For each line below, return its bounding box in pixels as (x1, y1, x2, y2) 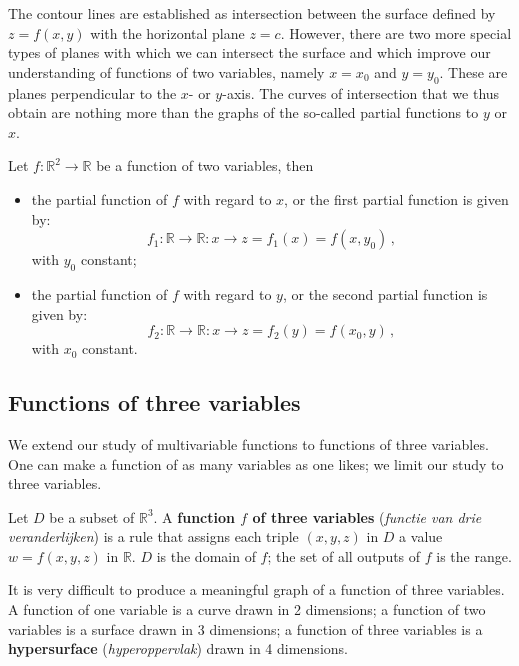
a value (399, 526, 443, 547)
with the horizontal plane (90, 22, 245, 43)
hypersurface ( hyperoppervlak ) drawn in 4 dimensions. (8, 638, 348, 659)
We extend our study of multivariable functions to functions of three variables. (8, 433, 489, 454)
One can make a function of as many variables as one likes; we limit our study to (8, 453, 504, 474)
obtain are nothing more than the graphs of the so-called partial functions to (8, 102, 479, 123)
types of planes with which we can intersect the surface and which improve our (8, 42, 491, 63)
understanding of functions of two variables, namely (8, 61, 325, 82)
